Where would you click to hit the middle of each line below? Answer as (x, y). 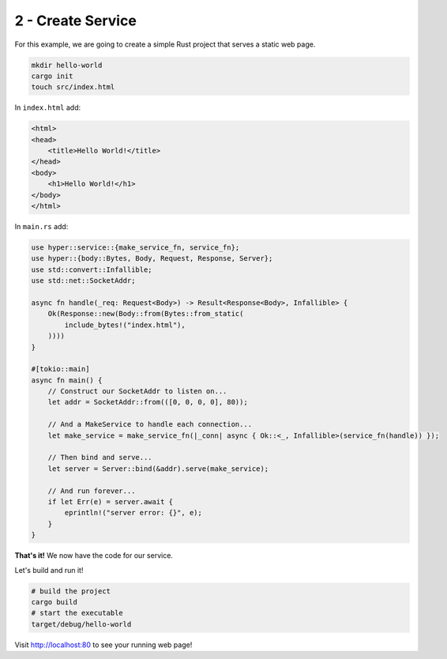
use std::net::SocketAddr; (83, 281)
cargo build (54, 602)
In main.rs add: (41, 226)
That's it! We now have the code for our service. (94, 555)
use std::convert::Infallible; (92, 269)
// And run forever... (92, 491)
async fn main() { (67, 380)
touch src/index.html (73, 87)
